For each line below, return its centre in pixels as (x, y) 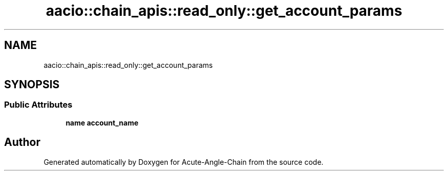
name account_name (102, 122)
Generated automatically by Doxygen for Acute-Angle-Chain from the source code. (184, 162)
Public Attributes (38, 105)
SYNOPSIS (32, 85)
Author (22, 142)
